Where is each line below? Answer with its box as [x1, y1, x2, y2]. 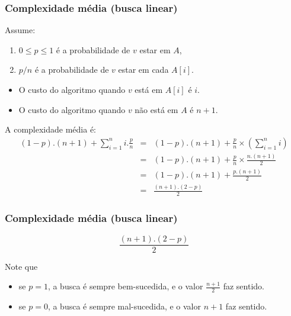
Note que [5, 260, 38, 272]
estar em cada [118, 63, 169, 76]
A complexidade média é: [5, 123, 96, 136]
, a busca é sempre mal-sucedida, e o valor [47, 300, 201, 312]
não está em [135, 103, 178, 115]
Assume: [5, 24, 36, 36]
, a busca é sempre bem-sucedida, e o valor [47, 280, 203, 292]
